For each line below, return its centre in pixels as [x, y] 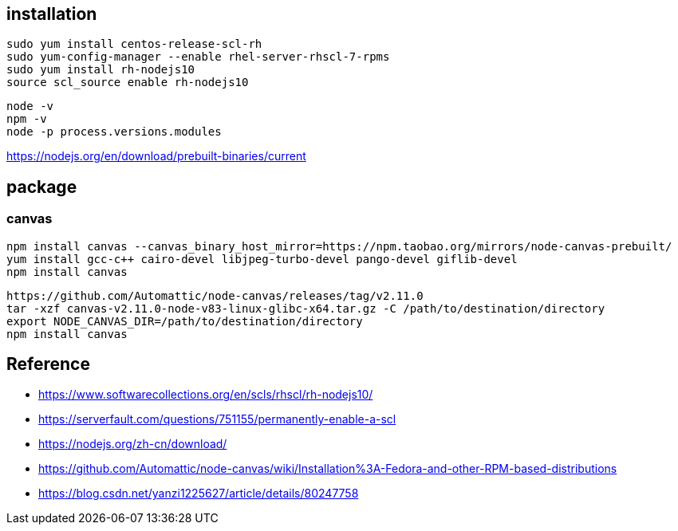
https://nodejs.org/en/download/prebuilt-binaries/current [156, 156]
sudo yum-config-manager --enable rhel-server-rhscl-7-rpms [198, 57]
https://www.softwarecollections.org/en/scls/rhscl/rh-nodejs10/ [206, 395]
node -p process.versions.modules [114, 132]
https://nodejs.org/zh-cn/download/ [133, 444]
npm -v [27, 119]
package [42, 187]
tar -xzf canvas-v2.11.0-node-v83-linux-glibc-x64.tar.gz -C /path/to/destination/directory [306, 308]
